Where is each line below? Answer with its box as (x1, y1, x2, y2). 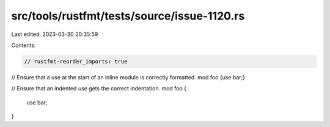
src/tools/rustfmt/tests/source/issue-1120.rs (11, 9, 245, 23)
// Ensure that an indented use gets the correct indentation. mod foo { (11, 85, 186, 92)
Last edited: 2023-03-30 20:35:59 (11, 31, 98, 38)
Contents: (11, 42, 36, 49)
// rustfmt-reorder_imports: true (24, 58, 128, 65)
